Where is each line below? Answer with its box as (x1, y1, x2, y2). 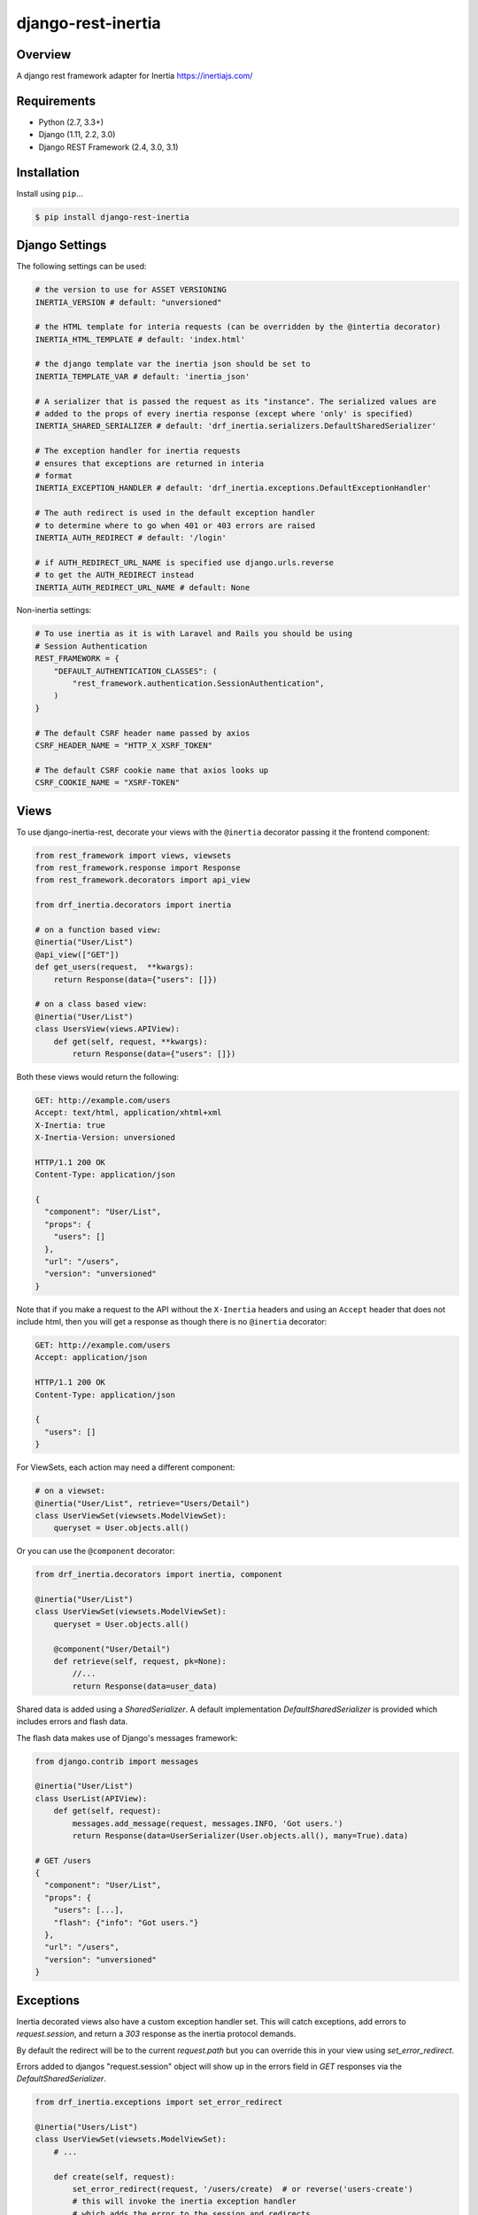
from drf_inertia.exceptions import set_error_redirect (35, 2097, 283, 2108)
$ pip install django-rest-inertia (35, 212, 189, 221)
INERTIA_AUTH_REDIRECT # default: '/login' (35, 532, 227, 542)
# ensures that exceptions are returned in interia (35, 458, 265, 469)
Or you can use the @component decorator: (16, 1546, 175, 1557)
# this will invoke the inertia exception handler (72, 2196, 297, 2206)
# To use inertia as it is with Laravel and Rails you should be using (35, 629, 353, 639)
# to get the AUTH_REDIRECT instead (35, 570, 195, 580)
